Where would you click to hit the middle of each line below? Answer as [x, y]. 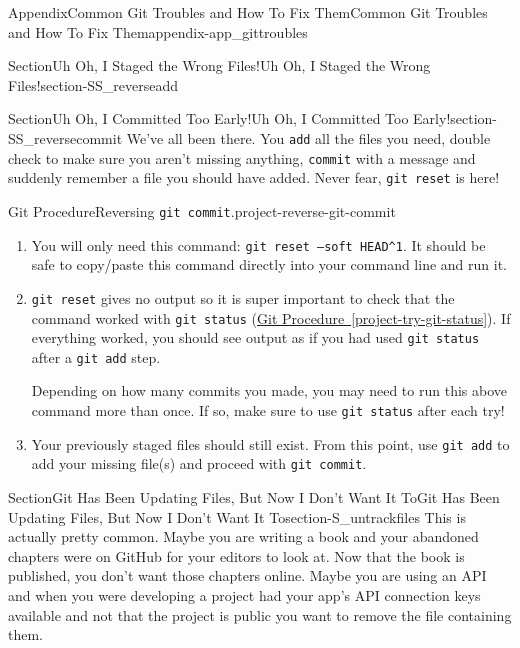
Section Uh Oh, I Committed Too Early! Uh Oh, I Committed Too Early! [229, 118]
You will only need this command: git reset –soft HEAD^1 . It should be [258, 244]
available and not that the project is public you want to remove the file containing [260, 614]
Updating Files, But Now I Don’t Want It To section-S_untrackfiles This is [237, 516]
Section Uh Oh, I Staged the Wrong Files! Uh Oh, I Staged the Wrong [219, 65]
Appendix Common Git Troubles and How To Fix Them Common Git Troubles [248, 12]
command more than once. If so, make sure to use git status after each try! [268, 410]
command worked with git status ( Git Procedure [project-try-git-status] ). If [271, 317]
